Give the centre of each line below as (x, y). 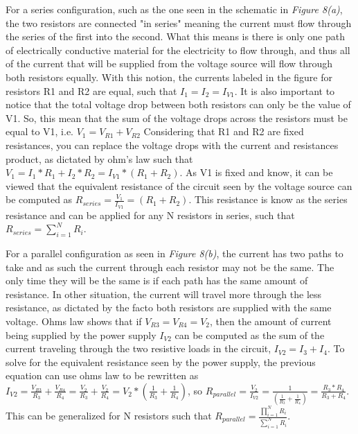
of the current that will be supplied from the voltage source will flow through (169, 63)
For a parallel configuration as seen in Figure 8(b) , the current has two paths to (174, 253)
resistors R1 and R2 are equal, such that (91, 90)
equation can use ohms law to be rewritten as (102, 375)
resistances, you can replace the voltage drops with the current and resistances (172, 145)
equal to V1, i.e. (39, 131)
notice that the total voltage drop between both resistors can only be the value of (178, 104)
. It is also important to (285, 90)
